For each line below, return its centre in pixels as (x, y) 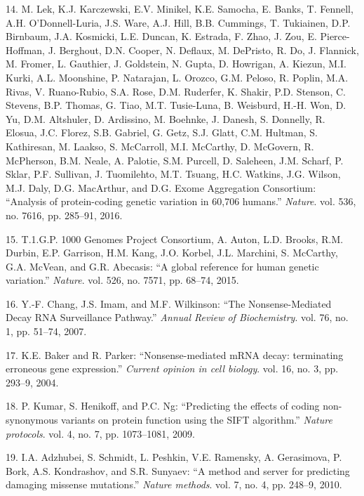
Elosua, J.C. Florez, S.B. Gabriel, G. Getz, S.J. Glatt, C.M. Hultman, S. (162, 132)
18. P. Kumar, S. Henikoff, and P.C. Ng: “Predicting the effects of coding (163, 406)
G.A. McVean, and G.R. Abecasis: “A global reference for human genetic (162, 266)
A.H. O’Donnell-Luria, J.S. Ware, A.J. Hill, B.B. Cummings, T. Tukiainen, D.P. (178, 22)
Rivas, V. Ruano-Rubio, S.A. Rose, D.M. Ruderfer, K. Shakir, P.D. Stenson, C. (176, 91)
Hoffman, (25, 50)
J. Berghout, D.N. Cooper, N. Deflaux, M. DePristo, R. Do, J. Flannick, (203, 50)
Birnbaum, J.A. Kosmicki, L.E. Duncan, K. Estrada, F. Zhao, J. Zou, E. (161, 36)
